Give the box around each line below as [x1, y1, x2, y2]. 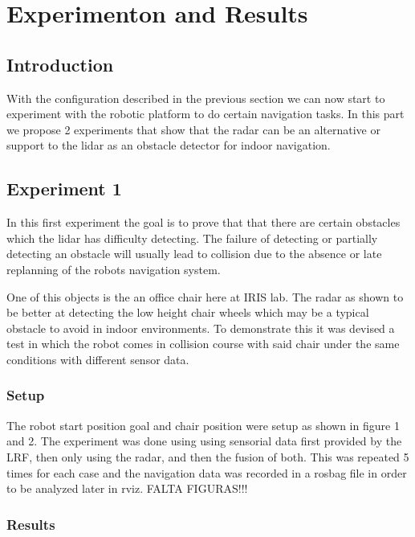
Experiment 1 [6, 176, 122, 201]
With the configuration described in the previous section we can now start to [6, 89, 385, 106]
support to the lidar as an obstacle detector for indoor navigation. [6, 137, 331, 154]
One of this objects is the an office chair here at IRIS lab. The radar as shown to [6, 288, 404, 305]
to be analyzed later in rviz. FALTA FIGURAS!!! [6, 480, 248, 497]
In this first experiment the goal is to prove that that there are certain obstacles [6, 214, 401, 231]
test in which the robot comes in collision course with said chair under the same [6, 335, 400, 352]
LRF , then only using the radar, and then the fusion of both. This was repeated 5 [6, 448, 409, 465]
